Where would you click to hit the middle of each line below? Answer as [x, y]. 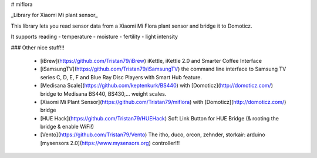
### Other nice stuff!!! [38, 48]
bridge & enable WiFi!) [67, 127]
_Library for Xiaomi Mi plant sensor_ [54, 15]
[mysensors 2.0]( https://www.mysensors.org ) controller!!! [110, 143]
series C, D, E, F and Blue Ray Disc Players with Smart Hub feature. [121, 77]
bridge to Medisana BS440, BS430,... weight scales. [103, 93]
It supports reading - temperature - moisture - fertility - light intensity [95, 37]
